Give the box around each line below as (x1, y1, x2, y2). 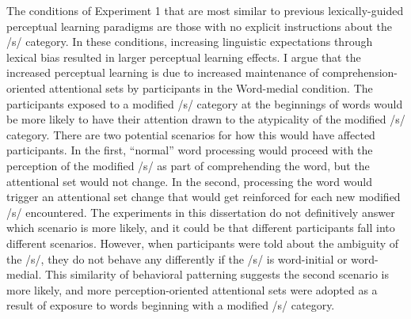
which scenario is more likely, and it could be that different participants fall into (6, 219, 395, 236)
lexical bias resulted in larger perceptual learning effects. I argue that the (6, 48, 361, 65)
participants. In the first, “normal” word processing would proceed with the (6, 142, 373, 158)
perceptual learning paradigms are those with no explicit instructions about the (6, 17, 393, 34)
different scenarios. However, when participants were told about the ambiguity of (6, 234, 399, 251)
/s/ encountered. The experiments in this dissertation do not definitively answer (6, 203, 395, 220)
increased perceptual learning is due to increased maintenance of (6, 64, 319, 81)
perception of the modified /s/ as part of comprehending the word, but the (6, 157, 370, 173)
